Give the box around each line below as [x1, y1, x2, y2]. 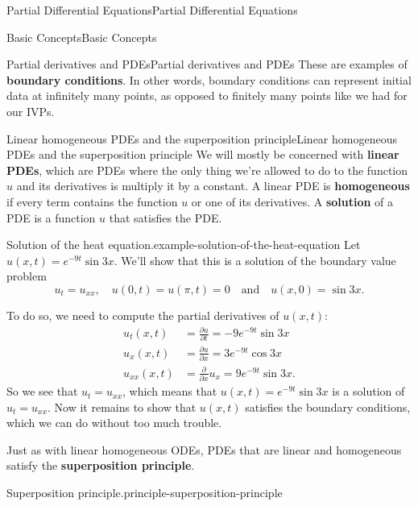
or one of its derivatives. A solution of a [191, 193, 394, 209]
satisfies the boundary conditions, [245, 398, 411, 415]
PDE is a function [6, 209, 96, 226]
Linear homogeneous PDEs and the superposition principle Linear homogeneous [6, 130, 397, 147]
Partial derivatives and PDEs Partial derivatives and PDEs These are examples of [6, 56, 408, 73]
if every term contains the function [6, 193, 178, 209]
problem [6, 268, 47, 284]
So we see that [6, 383, 78, 400]
